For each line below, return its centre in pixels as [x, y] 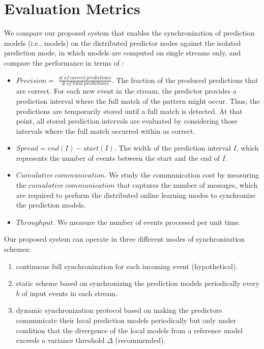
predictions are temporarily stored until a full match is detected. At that [129, 111]
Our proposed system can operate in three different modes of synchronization [125, 239]
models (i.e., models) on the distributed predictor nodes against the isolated [123, 42]
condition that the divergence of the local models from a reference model [129, 330]
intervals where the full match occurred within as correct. [106, 130]
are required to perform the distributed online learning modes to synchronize [136, 195]
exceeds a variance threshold [60, 340]
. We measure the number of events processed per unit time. [147, 222]
